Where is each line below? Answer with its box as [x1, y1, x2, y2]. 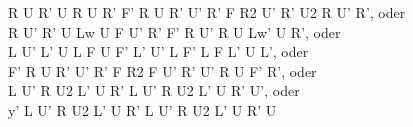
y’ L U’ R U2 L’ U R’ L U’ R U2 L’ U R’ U [8, 99, 277, 120]
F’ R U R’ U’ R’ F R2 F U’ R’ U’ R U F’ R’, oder [8, 60, 317, 81]
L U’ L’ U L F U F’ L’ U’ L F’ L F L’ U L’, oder [8, 41, 309, 62]
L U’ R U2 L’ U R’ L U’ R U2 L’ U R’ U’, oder [8, 80, 300, 101]
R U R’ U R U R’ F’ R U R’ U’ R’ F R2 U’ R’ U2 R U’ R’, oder [8, 2, 406, 22]
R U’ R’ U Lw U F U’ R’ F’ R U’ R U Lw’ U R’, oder [8, 21, 341, 42]
